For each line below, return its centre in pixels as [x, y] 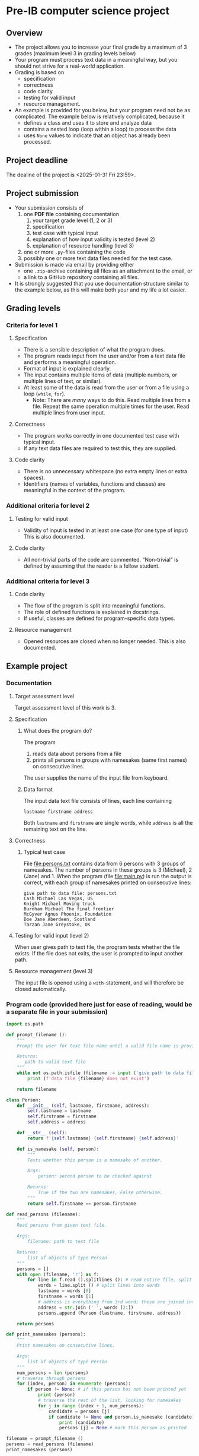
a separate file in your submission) [57, 1012]
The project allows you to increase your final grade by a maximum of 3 [101, 47]
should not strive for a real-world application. [70, 66]
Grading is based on [39, 72]
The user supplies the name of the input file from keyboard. [96, 778]
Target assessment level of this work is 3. [65, 707]
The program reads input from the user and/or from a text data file [104, 356]
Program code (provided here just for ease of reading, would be [99, 1004]
